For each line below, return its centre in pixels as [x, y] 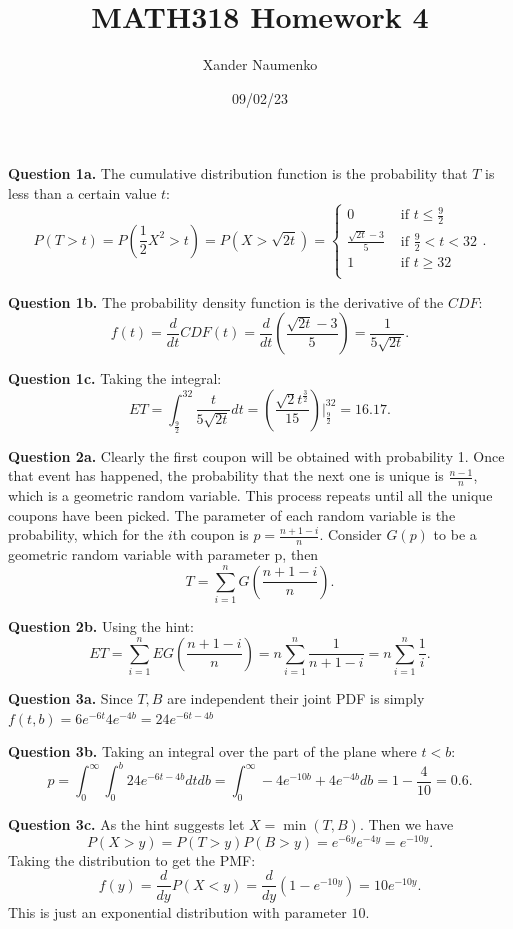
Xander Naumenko [260, 64]
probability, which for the [86, 534]
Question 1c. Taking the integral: [115, 378]
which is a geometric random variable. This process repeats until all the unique [250, 495]
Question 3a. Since [70, 698]
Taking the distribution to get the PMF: [132, 859]
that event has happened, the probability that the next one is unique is [226, 475]
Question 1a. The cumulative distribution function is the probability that [238, 173]
